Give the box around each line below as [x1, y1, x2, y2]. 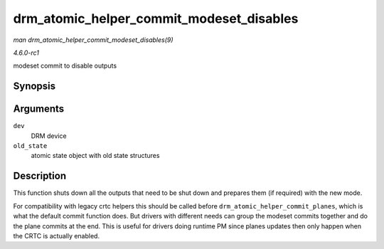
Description [13, 170, 67, 182]
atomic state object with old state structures [31, 152, 160, 160]
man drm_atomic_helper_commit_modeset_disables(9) [13, 36, 174, 44]
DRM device [31, 132, 67, 140]
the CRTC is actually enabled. [13, 231, 100, 240]
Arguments [13, 103, 65, 115]
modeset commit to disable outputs [13, 61, 117, 70]
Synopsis [13, 80, 56, 92]
